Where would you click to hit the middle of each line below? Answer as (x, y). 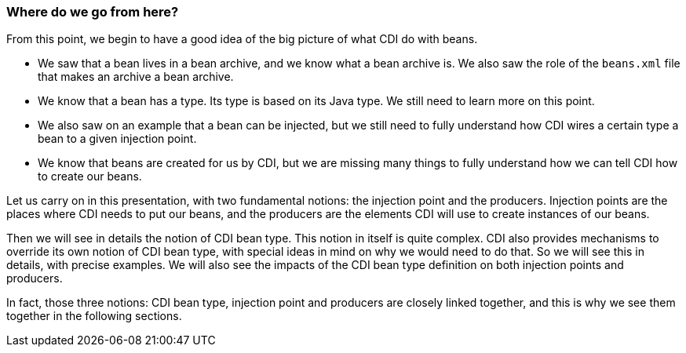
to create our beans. (90, 176)
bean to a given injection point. (117, 139)
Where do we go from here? (93, 12)
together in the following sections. (94, 316)
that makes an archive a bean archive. (136, 77)
